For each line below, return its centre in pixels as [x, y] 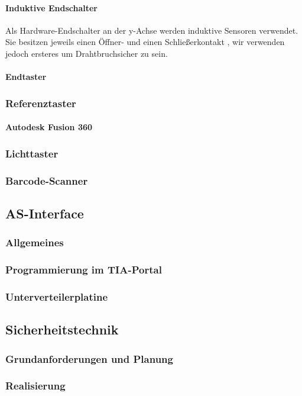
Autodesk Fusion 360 [49, 127]
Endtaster [26, 77]
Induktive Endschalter [52, 7]
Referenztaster [41, 103]
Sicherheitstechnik [62, 329]
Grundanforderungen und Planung [89, 358]
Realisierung [35, 386]
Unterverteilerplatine [57, 296]
